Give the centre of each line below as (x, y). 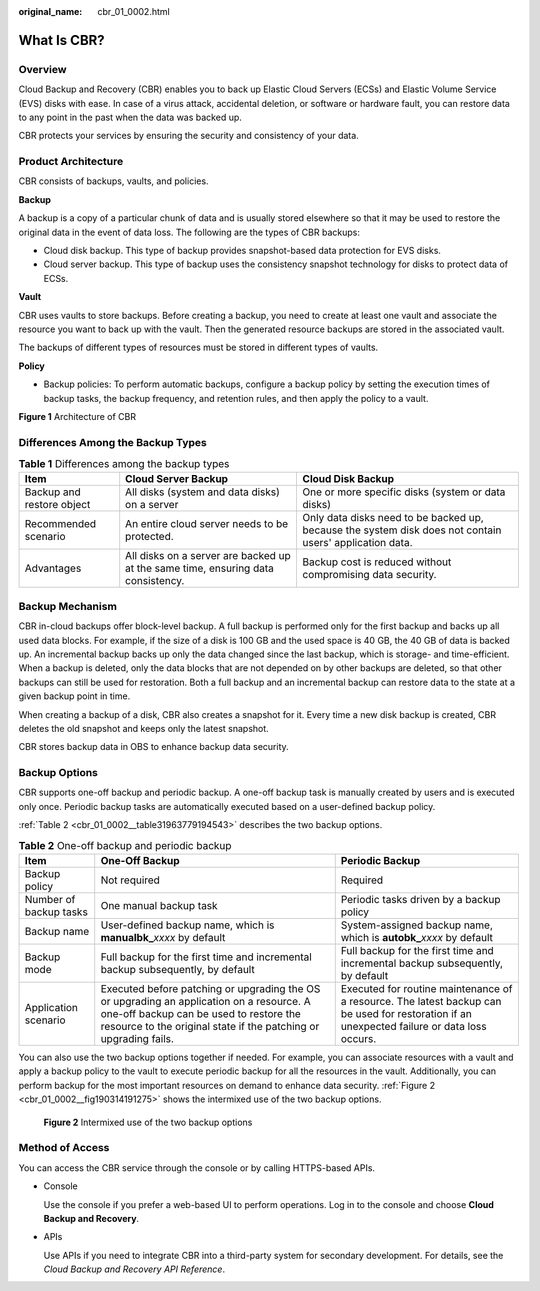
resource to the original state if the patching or (210, 1027)
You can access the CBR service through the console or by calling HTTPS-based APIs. (196, 1167)
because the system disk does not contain (402, 530)
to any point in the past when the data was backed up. (130, 117)
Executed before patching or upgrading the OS (210, 989)
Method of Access (64, 1148)
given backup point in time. (74, 696)
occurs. (358, 1039)
